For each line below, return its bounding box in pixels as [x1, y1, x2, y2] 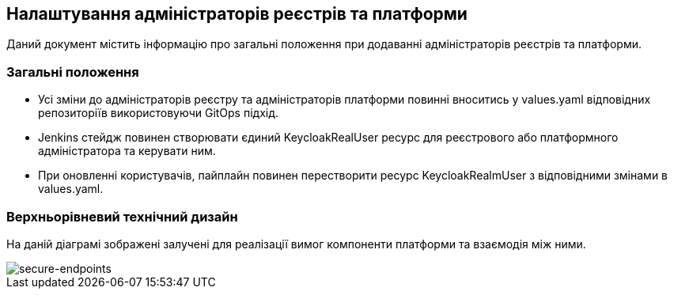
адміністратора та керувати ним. [38, 144, 216, 158]
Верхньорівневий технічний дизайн [6, 208, 238, 225]
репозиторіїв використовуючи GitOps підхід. [38, 106, 279, 120]
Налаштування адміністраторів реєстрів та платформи [6, 4, 468, 24]
